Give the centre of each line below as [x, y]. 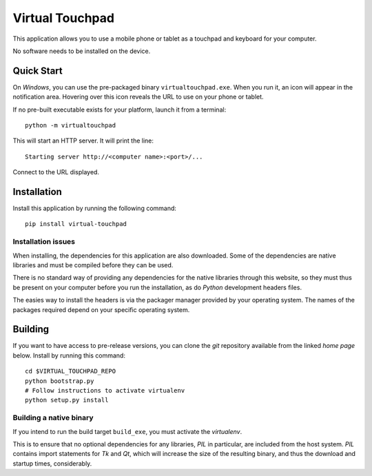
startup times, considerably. [52, 463]
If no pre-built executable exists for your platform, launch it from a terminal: [120, 110]
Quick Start [38, 71]
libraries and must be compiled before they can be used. [93, 265]
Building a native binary [53, 418]
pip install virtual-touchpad [76, 224]
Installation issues [44, 242]
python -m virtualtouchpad [71, 125]
